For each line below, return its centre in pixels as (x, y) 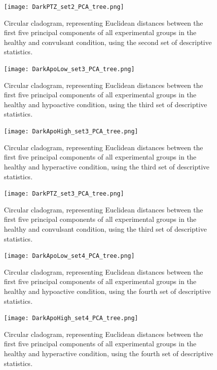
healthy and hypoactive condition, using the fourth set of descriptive (108, 291)
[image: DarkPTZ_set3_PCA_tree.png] (64, 194)
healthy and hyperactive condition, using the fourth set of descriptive (108, 353)
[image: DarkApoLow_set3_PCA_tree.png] (69, 69)
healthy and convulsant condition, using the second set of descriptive (108, 42)
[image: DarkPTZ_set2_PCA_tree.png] (64, 7)
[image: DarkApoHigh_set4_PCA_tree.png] (71, 318)
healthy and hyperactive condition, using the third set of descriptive (107, 166)
